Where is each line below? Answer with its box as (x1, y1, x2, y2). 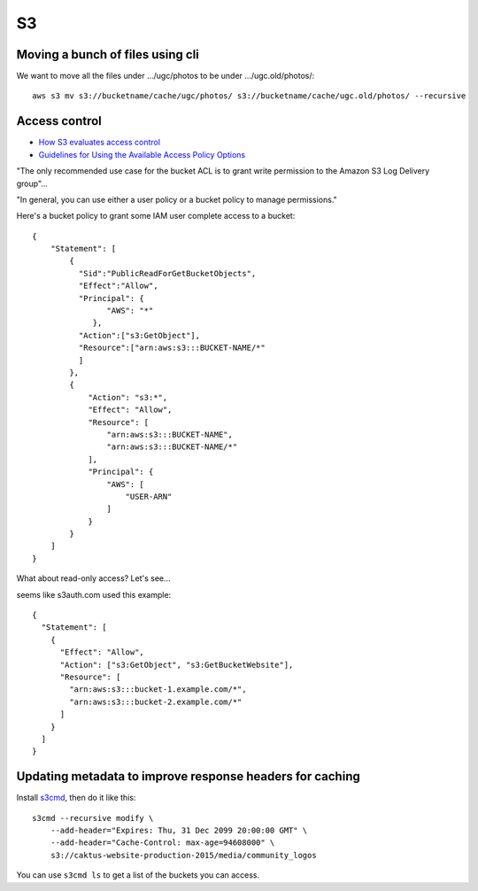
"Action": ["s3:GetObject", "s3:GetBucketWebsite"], (59, 660, 294, 670)
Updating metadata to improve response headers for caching (16, 769, 360, 784)
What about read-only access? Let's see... (16, 573, 172, 584)
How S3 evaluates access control (38, 137, 161, 148)
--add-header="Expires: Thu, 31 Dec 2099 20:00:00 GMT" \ (50, 825, 308, 836)
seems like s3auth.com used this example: (16, 589, 172, 600)
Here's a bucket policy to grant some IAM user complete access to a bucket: (16, 211, 296, 221)
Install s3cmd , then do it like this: (16, 793, 136, 803)
